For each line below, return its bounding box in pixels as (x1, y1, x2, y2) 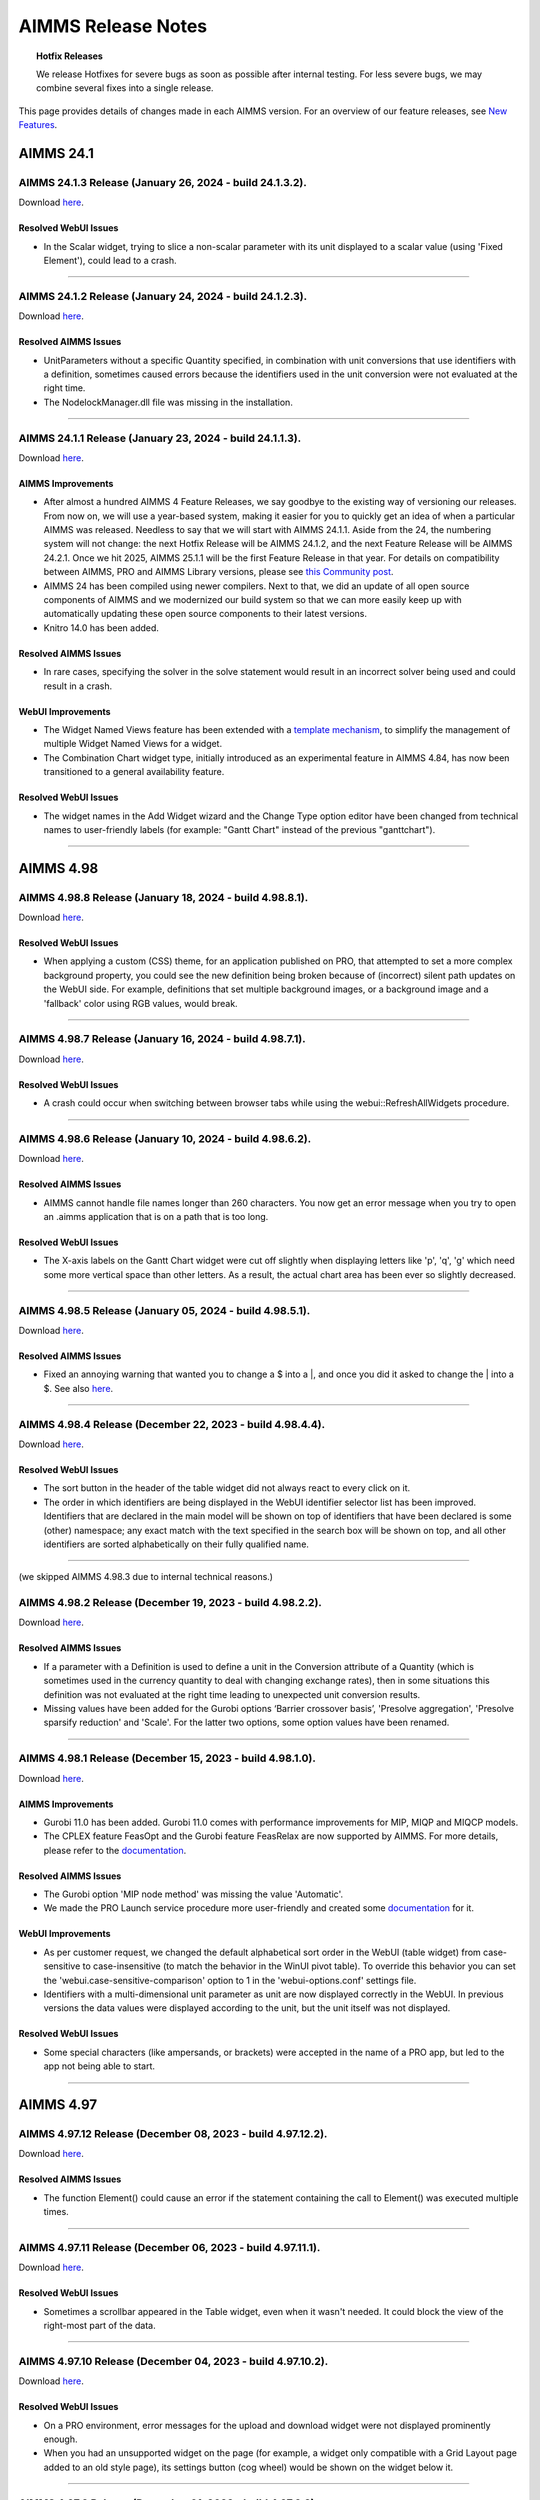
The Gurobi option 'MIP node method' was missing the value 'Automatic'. (43, 1888, 344, 1900)
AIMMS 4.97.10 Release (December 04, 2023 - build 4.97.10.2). (18, 2354, 329, 2368)
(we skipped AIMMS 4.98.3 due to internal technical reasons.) (18, 1571, 274, 1583)
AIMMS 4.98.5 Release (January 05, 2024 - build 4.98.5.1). (18, 1303, 311, 1317)
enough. (43, 2433, 79, 2445)
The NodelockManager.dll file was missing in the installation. (43, 396, 294, 408)
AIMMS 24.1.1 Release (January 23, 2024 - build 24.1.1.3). (18, 431, 302, 445)
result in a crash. (43, 680, 113, 692)
